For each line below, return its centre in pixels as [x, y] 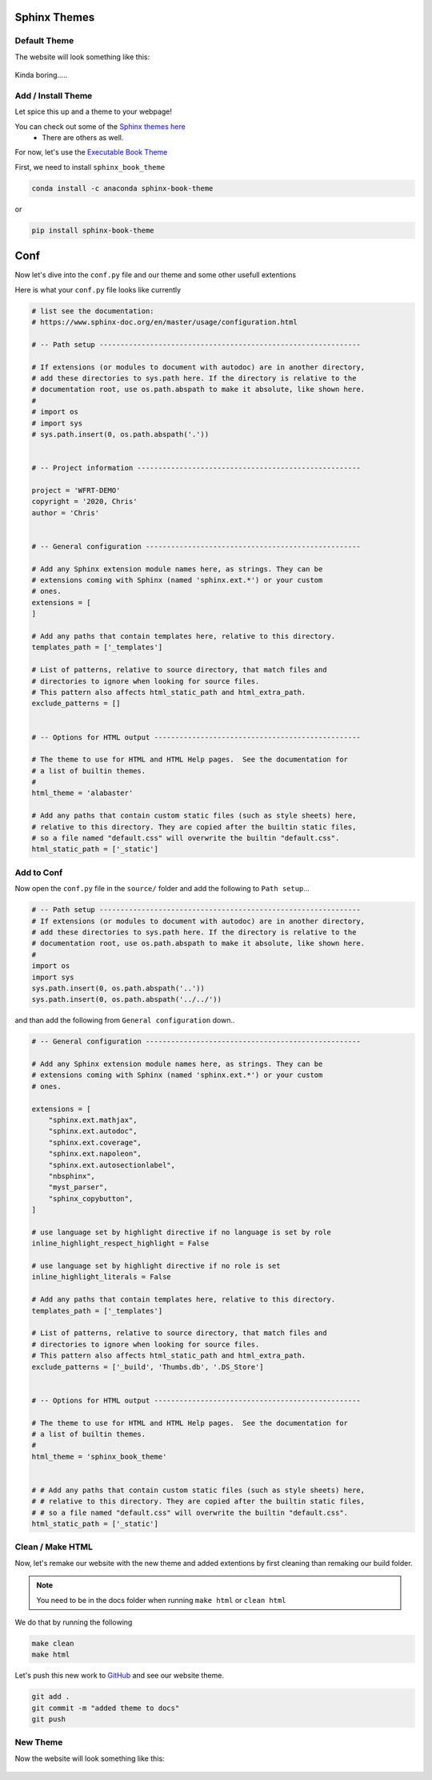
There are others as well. [83, 138]
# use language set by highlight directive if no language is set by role [182, 1232]
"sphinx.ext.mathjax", [93, 1120]
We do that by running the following [74, 1622]
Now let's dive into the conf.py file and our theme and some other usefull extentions [155, 275]
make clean [53, 1643]
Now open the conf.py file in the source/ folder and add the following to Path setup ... [162, 889]
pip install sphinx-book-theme [93, 230]
